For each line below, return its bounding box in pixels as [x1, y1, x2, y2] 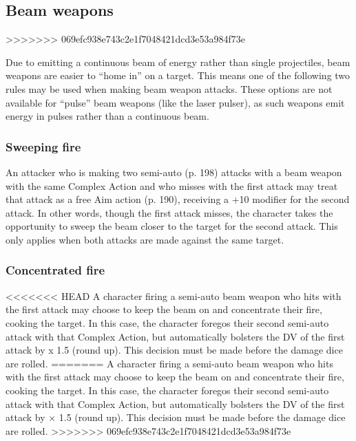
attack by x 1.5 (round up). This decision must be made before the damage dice [6, 343, 343, 357]
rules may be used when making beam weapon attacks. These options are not [6, 81, 333, 96]
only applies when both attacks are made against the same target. [6, 232, 284, 246]
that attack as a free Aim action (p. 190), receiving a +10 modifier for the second [6, 192, 350, 206]
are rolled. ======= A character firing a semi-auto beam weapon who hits [6, 356, 333, 370]
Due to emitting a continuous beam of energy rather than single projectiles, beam [6, 54, 350, 69]
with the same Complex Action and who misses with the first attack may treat [6, 178, 338, 193]
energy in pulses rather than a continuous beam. [6, 109, 209, 123]
